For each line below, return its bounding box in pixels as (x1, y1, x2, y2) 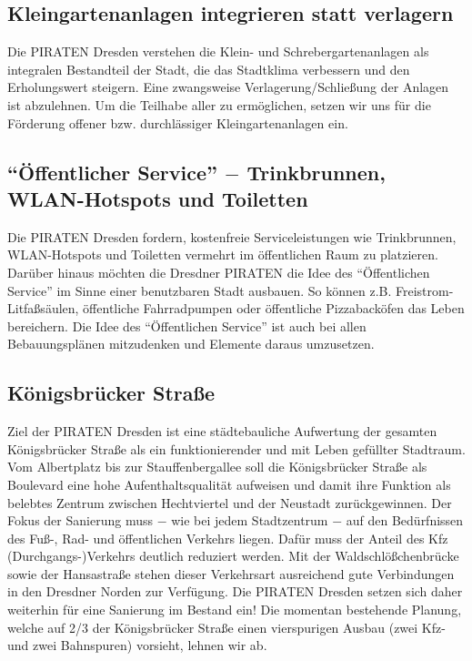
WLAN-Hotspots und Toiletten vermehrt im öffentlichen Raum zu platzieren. (7, 245, 438, 264)
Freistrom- (396, 280, 454, 300)
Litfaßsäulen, (7, 299, 79, 318)
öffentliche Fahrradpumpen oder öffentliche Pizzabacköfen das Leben (83, 299, 465, 318)
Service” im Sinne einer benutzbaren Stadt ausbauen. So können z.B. (7, 280, 392, 300)
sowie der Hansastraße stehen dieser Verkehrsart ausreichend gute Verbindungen (7, 564, 455, 583)
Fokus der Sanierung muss (7, 511, 153, 530)
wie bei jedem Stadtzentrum (171, 511, 328, 530)
